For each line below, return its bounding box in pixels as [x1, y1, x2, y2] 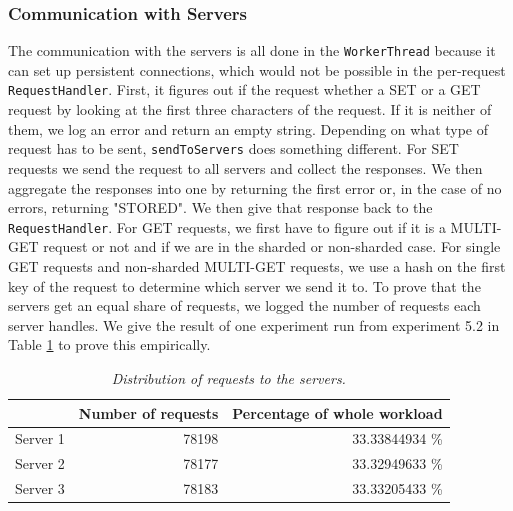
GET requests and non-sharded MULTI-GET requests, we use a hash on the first [8, 256, 506, 276]
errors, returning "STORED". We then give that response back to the [8, 197, 433, 218]
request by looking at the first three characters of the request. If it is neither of [8, 99, 492, 120]
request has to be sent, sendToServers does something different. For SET [8, 138, 459, 159]
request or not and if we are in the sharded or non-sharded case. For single [43, 236, 501, 257]
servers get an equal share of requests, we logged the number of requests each [8, 295, 481, 316]
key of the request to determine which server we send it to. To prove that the [8, 275, 481, 296]
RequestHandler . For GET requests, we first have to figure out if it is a [8, 216, 446, 237]
